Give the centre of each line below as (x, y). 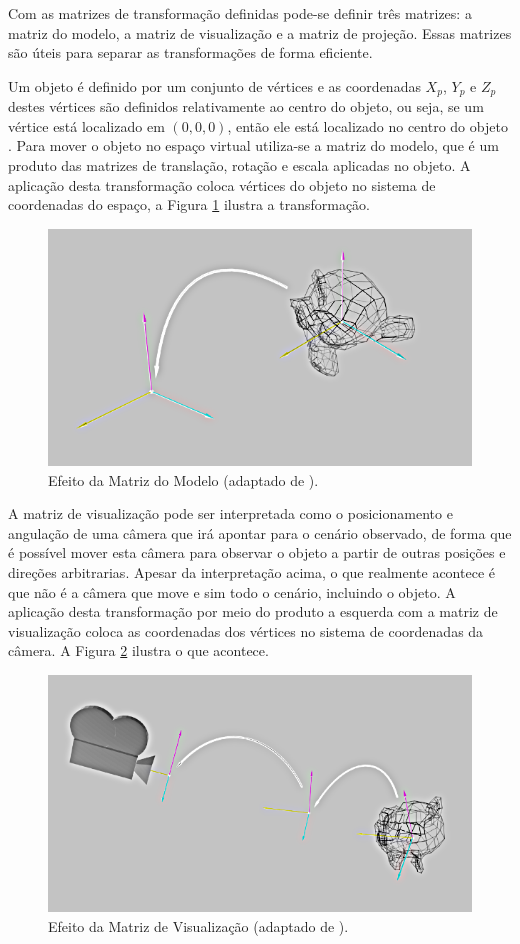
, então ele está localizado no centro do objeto (367, 125)
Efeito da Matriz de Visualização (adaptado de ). (198, 925)
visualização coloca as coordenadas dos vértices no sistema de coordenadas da (246, 630)
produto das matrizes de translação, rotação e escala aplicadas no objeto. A (239, 165)
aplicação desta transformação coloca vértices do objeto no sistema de (222, 184)
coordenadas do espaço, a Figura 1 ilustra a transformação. (189, 204)
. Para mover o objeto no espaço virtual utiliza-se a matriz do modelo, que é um (253, 145)
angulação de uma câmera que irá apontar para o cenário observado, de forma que (260, 532)
